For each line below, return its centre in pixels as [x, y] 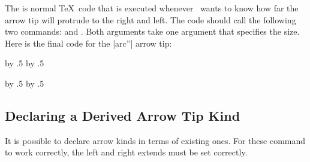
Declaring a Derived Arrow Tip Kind [123, 115]
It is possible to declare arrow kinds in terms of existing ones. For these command [155, 140]
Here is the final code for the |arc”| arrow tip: [88, 43]
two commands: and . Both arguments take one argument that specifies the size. [152, 31]
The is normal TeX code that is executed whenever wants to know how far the [152, 8]
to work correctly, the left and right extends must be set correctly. [126, 152]
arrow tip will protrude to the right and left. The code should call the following [151, 19]
